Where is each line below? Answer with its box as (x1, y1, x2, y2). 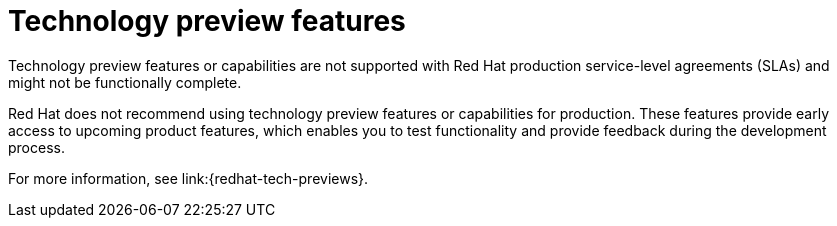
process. (8, 138, 65, 156)
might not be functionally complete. (8, 73, 242, 91)
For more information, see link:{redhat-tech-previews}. (8, 169, 369, 187)
